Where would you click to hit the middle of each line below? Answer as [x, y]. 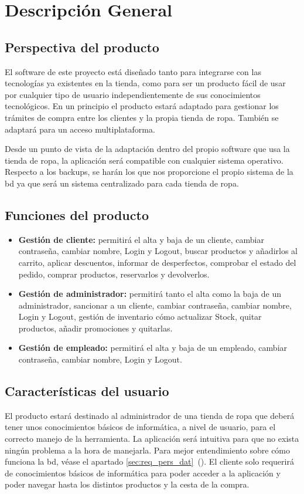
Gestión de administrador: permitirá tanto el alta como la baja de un [150, 294]
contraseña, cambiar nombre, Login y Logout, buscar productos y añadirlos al [158, 251]
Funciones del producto [77, 214]
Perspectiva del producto [82, 47]
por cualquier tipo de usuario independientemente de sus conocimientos [133, 94]
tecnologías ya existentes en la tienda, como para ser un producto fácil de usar [145, 83]
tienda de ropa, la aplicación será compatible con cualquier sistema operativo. [144, 160]
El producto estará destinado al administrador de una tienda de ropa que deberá [150, 415]
